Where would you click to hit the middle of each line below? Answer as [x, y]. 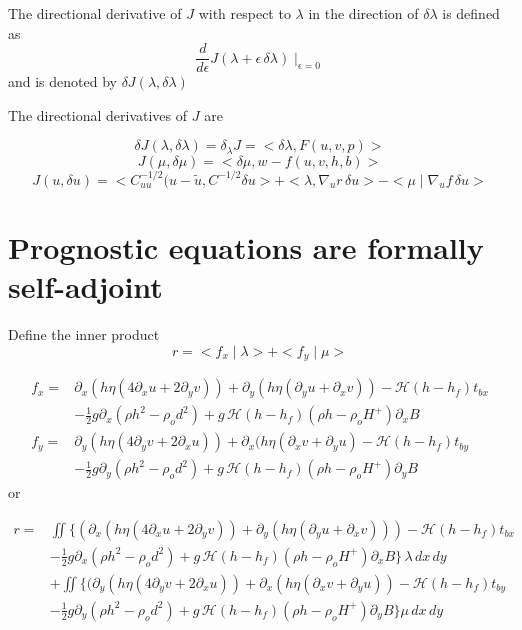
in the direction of [363, 13]
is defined [471, 13]
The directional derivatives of [98, 114]
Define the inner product [84, 333]
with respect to [244, 13]
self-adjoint [85, 286]
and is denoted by [62, 81]
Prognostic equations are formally [246, 246]
